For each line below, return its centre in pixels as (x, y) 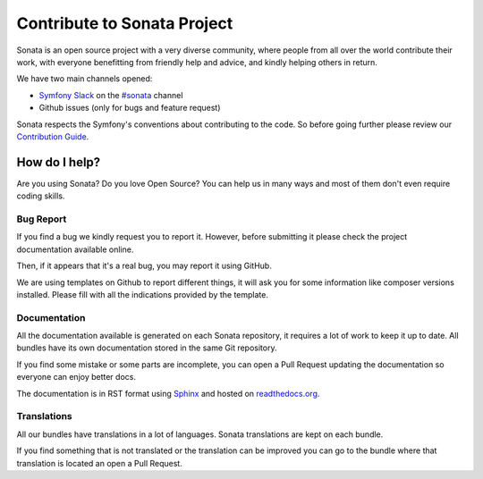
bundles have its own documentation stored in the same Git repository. (147, 348)
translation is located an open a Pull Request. (99, 463)
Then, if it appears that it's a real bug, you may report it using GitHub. (144, 266)
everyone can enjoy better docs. (76, 377)
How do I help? (59, 162)
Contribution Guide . (53, 136)
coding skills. (41, 196)
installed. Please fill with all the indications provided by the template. (142, 294)
